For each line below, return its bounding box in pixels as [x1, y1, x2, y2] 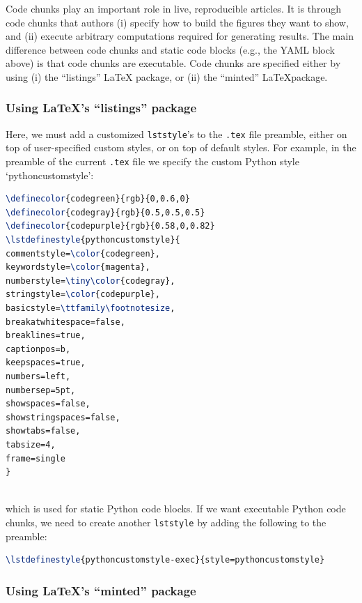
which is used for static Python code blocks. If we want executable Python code [6, 501, 346, 516]
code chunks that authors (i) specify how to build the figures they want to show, [6, 15, 349, 29]
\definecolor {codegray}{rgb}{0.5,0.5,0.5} [6, 207, 205, 217]
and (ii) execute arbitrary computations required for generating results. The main [6, 29, 354, 43]
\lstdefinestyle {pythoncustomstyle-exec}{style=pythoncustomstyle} [6, 555, 325, 565]
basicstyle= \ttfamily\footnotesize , [6, 303, 175, 314]
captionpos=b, [6, 344, 71, 354]
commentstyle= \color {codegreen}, [6, 248, 160, 259]
